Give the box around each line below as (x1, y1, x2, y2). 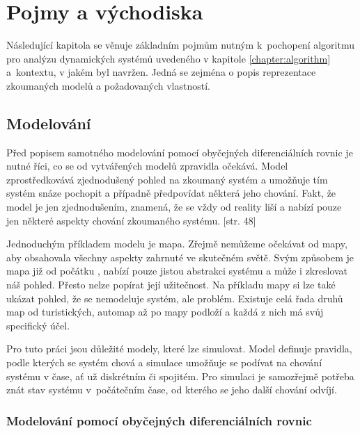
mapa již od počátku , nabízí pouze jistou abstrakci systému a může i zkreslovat (6, 263, 348, 278)
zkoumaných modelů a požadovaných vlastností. (6, 78, 210, 92)
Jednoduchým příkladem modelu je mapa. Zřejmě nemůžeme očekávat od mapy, (6, 236, 347, 251)
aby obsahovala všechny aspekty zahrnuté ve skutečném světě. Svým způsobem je (6, 250, 354, 264)
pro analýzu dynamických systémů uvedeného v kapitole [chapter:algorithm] (6, 51, 331, 65)
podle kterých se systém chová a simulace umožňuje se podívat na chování (6, 355, 322, 370)
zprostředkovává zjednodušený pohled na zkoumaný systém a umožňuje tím (6, 172, 328, 186)
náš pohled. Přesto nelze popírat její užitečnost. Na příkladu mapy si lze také (6, 277, 336, 292)
